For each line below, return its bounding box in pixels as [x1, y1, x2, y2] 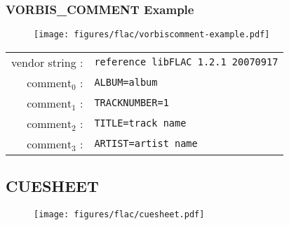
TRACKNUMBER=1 [94, 97, 169, 109]
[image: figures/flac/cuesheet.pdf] [34, 210, 205, 220]
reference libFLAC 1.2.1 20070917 [94, 56, 278, 68]
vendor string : [11, 53, 83, 70]
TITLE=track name [94, 117, 187, 129]
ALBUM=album [94, 77, 158, 89]
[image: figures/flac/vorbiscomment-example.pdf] [34, 30, 270, 40]
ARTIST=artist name [94, 138, 198, 150]
